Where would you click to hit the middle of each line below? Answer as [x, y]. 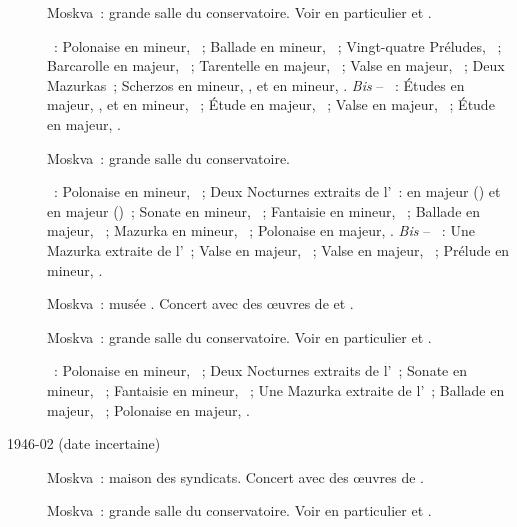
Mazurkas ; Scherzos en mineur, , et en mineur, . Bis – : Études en [256, 84]
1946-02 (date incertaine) [84, 443]
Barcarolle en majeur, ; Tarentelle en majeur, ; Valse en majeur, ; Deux [276, 65]
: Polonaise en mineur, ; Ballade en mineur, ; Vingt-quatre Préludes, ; [277, 45]
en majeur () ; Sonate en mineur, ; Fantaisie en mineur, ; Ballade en [264, 210]
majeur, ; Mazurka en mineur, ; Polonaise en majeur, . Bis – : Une [261, 230]
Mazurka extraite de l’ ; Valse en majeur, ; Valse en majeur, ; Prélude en [278, 249]
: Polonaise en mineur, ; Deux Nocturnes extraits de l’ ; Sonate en [260, 370]
